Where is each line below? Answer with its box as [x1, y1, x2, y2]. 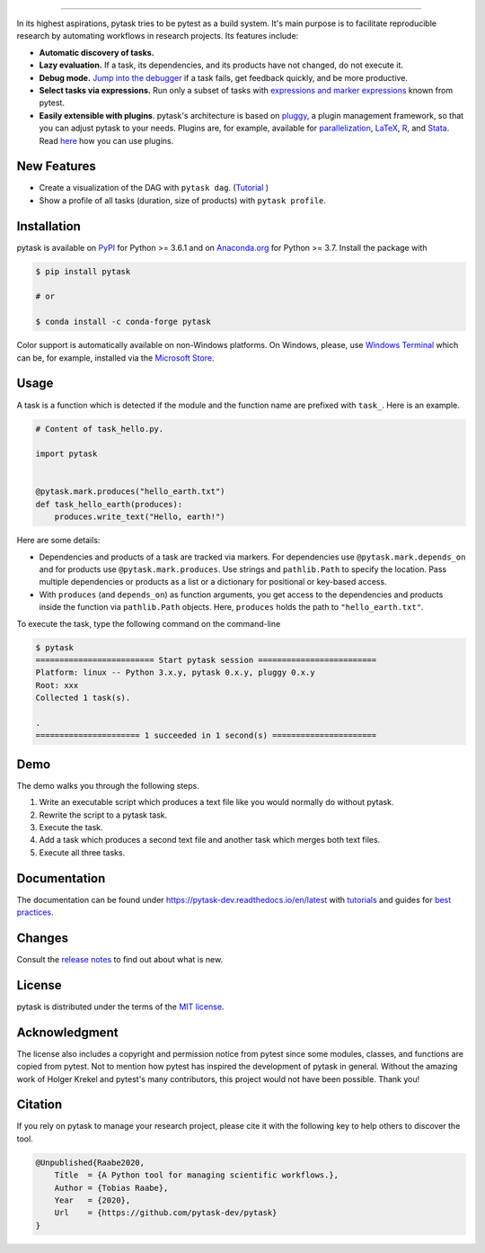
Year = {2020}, [54, 1195, 131, 1205]
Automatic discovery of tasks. [39, 47, 154, 58]
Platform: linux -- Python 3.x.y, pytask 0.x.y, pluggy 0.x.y [35, 667, 315, 678]
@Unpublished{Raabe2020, [35, 1157, 145, 1168]
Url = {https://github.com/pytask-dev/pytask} [54, 1208, 278, 1218]
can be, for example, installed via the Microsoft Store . [16, 352, 215, 363]
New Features [16, 158, 96, 175]
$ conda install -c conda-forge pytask [35, 317, 211, 327]
